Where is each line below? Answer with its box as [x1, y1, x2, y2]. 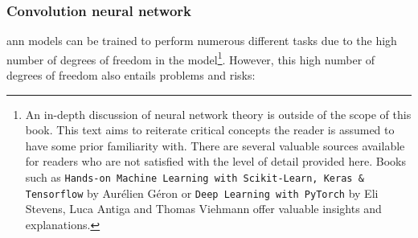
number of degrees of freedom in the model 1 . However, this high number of [6, 48, 375, 68]
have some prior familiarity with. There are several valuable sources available [25, 137, 405, 154]
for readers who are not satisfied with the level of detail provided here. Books [25, 153, 407, 170]
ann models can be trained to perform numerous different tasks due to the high [6, 32, 397, 49]
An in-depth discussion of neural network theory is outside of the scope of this [25, 105, 412, 122]
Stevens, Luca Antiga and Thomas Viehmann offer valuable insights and [25, 200, 382, 217]
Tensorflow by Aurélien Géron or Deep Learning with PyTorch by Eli [25, 184, 379, 201]
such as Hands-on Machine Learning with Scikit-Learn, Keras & [25, 169, 364, 186]
